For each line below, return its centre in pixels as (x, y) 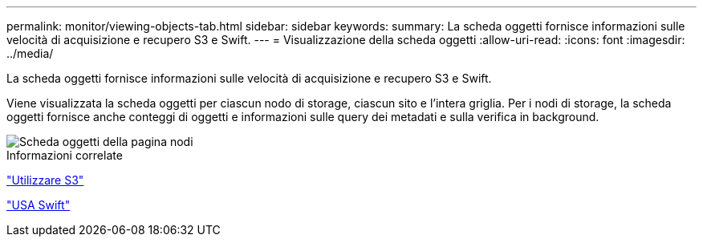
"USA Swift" (39, 205)
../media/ (30, 53)
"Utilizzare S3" (45, 180)
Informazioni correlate (65, 155)
